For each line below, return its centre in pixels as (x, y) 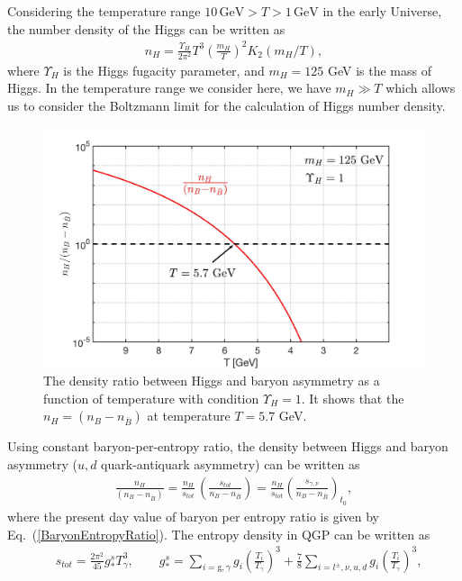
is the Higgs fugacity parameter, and (164, 70)
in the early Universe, (382, 11)
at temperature (189, 416)
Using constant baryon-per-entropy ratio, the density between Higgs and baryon (228, 446)
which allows (421, 88)
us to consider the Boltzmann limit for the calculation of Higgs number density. (226, 106)
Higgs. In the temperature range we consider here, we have (169, 88)
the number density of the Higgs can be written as (146, 28)
